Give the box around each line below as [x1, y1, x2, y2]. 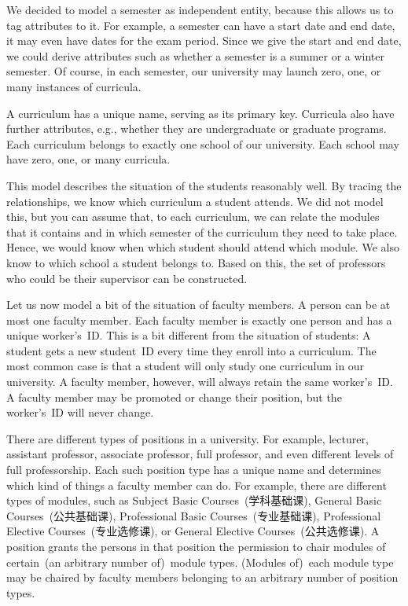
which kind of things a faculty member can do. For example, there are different [6, 476, 387, 493]
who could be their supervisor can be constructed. [6, 270, 248, 286]
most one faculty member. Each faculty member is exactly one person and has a [6, 311, 392, 328]
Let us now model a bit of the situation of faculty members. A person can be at [6, 296, 391, 313]
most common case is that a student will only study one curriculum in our [6, 358, 365, 374]
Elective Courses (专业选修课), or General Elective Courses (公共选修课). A [6, 523, 380, 539]
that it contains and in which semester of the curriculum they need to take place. [6, 223, 398, 240]
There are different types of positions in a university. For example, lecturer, [6, 430, 369, 446]
